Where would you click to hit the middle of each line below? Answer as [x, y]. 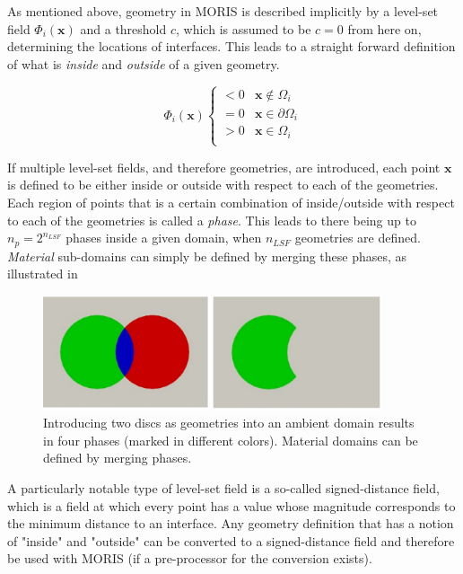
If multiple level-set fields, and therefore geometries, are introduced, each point [224, 167]
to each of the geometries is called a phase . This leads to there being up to [212, 220]
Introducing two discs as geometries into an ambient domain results [229, 423]
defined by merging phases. [118, 458]
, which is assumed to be [244, 28]
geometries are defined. [358, 238]
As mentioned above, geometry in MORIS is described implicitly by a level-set [223, 11]
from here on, [384, 28]
